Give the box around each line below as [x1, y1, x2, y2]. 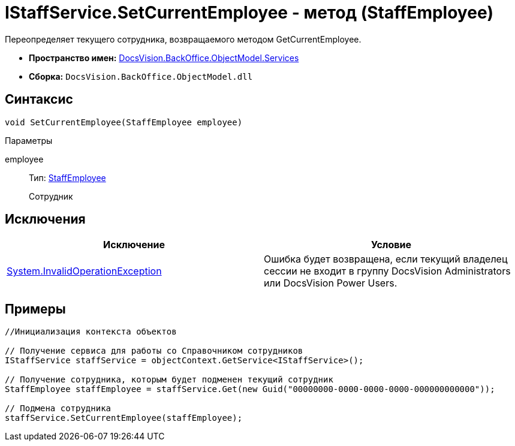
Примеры [5, 301, 66, 317]
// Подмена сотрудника [5, 403, 112, 414]
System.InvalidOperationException [7, 265, 162, 278]
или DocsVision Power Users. [264, 277, 397, 290]
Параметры [5, 135, 53, 146]
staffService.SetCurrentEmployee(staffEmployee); [5, 413, 243, 423]
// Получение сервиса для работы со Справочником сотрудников [5, 346, 303, 356]
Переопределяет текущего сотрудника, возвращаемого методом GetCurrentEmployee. [5, 34, 362, 44]
